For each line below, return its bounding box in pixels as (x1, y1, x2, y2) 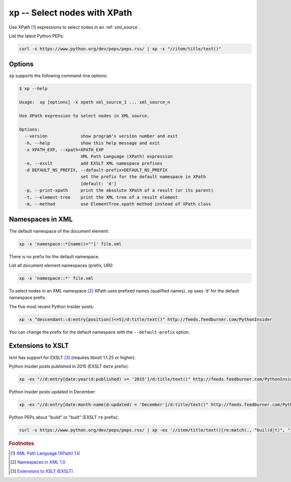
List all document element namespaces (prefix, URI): (9, 262, 114, 268)
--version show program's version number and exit (24, 133, 178, 139)
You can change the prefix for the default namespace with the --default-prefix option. (9, 329, 190, 335)
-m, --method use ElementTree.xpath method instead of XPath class (24, 201, 211, 207)
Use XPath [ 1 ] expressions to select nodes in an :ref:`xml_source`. (9, 24, 140, 30)
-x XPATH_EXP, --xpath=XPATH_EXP (24, 147, 104, 152)
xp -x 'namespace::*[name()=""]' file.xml (19, 241, 122, 247)
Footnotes (9, 440, 34, 447)
